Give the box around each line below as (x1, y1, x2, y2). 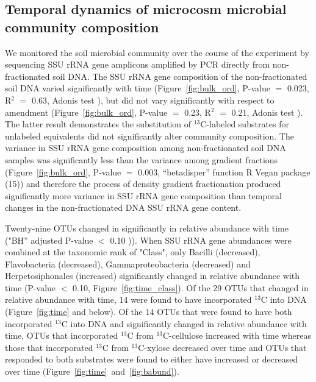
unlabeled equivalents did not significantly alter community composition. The (5, 129, 294, 142)
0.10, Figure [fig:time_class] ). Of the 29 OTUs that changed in (73, 281, 309, 294)
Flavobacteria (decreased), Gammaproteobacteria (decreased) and (5, 257, 251, 270)
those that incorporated (5, 341, 93, 353)
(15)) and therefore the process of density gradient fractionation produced (5, 177, 281, 190)
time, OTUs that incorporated (5, 329, 118, 342)
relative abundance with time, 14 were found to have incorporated (5, 293, 252, 306)
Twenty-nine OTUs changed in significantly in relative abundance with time (5, 221, 289, 234)
